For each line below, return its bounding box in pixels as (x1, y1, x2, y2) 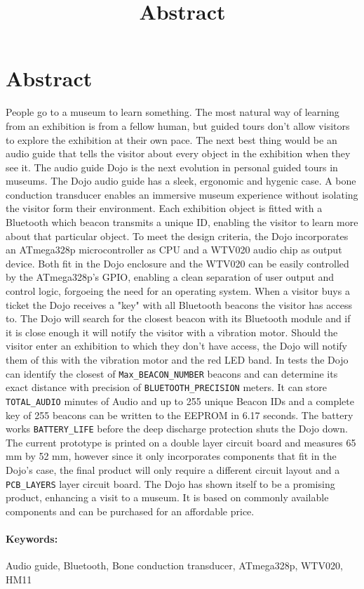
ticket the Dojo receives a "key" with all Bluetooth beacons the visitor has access (6, 297, 352, 312)
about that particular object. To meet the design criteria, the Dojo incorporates (6, 228, 349, 243)
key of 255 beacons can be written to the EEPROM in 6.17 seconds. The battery (6, 407, 353, 422)
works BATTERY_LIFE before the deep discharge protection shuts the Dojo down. (6, 421, 348, 436)
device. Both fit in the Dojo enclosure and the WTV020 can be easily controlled (6, 256, 349, 270)
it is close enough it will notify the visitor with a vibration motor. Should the (6, 324, 338, 339)
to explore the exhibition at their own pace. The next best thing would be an (6, 132, 337, 147)
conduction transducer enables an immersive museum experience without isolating (6, 187, 358, 201)
